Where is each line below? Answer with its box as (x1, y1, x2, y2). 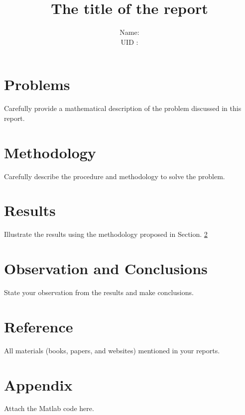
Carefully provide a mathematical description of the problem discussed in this (4, 103, 242, 113)
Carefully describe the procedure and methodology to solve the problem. (4, 171, 225, 181)
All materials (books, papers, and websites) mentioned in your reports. (4, 345, 220, 355)
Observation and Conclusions (4, 258, 208, 279)
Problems (4, 74, 70, 95)
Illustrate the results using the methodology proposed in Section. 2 (4, 229, 208, 239)
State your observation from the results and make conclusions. (4, 287, 194, 297)
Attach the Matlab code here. (4, 403, 94, 414)
